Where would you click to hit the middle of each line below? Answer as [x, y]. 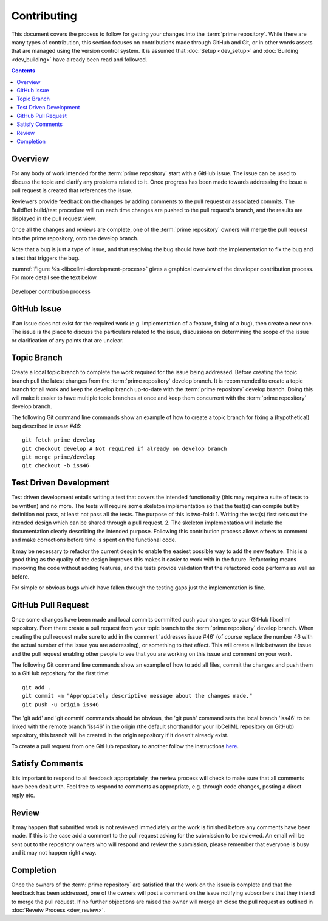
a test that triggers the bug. [46, 258]
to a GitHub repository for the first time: [60, 673]
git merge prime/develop [59, 457]
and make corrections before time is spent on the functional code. [94, 540]
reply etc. [23, 795]
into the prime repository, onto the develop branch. [75, 238]
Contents [23, 71]
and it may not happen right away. [54, 852]
